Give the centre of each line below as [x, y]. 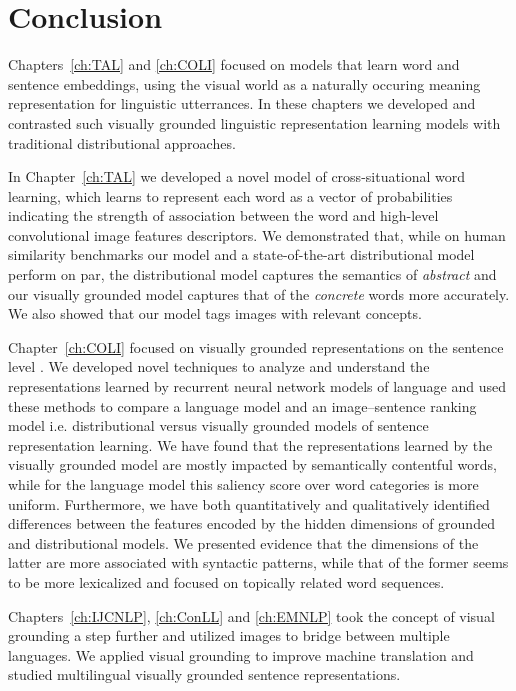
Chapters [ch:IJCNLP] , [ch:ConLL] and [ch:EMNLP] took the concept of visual [251, 615]
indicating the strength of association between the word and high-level [223, 215]
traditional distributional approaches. [122, 142]
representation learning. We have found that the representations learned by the [250, 444]
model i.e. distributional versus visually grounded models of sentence [218, 425]
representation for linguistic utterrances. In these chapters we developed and [242, 103]
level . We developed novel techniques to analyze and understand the [219, 366]
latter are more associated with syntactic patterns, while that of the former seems [258, 562]
